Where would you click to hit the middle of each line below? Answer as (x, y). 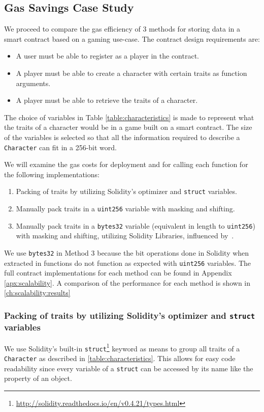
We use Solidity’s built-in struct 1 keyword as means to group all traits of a (122, 347)
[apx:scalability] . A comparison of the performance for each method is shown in (127, 282)
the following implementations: (52, 174)
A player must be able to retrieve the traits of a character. (107, 100)
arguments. (33, 83)
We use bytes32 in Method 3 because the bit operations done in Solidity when (127, 252)
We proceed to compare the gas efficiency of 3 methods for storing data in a (122, 29)
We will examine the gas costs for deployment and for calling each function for (126, 164)
